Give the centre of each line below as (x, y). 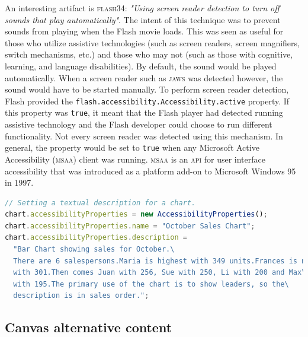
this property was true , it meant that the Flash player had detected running (144, 112)
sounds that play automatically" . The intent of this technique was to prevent (143, 19)
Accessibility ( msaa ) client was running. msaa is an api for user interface (135, 159)
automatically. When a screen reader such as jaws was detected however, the (144, 77)
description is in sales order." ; (81, 296)
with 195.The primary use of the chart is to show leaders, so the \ (151, 284)
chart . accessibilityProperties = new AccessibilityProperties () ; (136, 214)
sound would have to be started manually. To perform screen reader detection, (147, 89)
